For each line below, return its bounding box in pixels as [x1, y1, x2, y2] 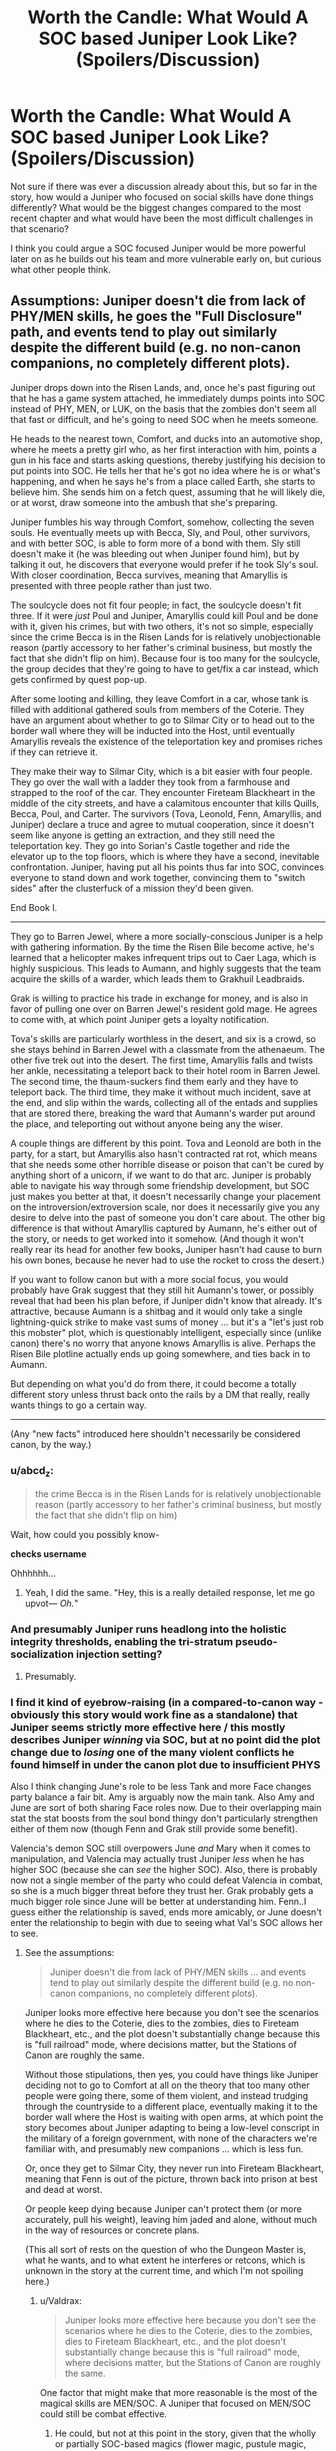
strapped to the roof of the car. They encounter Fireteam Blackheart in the [10, 786, 316, 798]
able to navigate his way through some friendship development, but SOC [10, 1179, 310, 1191]
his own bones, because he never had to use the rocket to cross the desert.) [10, 1254, 325, 1266]
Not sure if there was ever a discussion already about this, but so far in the [10, 180, 318, 192]
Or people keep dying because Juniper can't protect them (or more [24, 2202, 302, 2215]
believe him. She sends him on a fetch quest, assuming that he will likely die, [10, 486, 326, 498]
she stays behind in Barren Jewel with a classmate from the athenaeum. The [10, 1043, 326, 1055]
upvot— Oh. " [24, 1597, 79, 1610]
